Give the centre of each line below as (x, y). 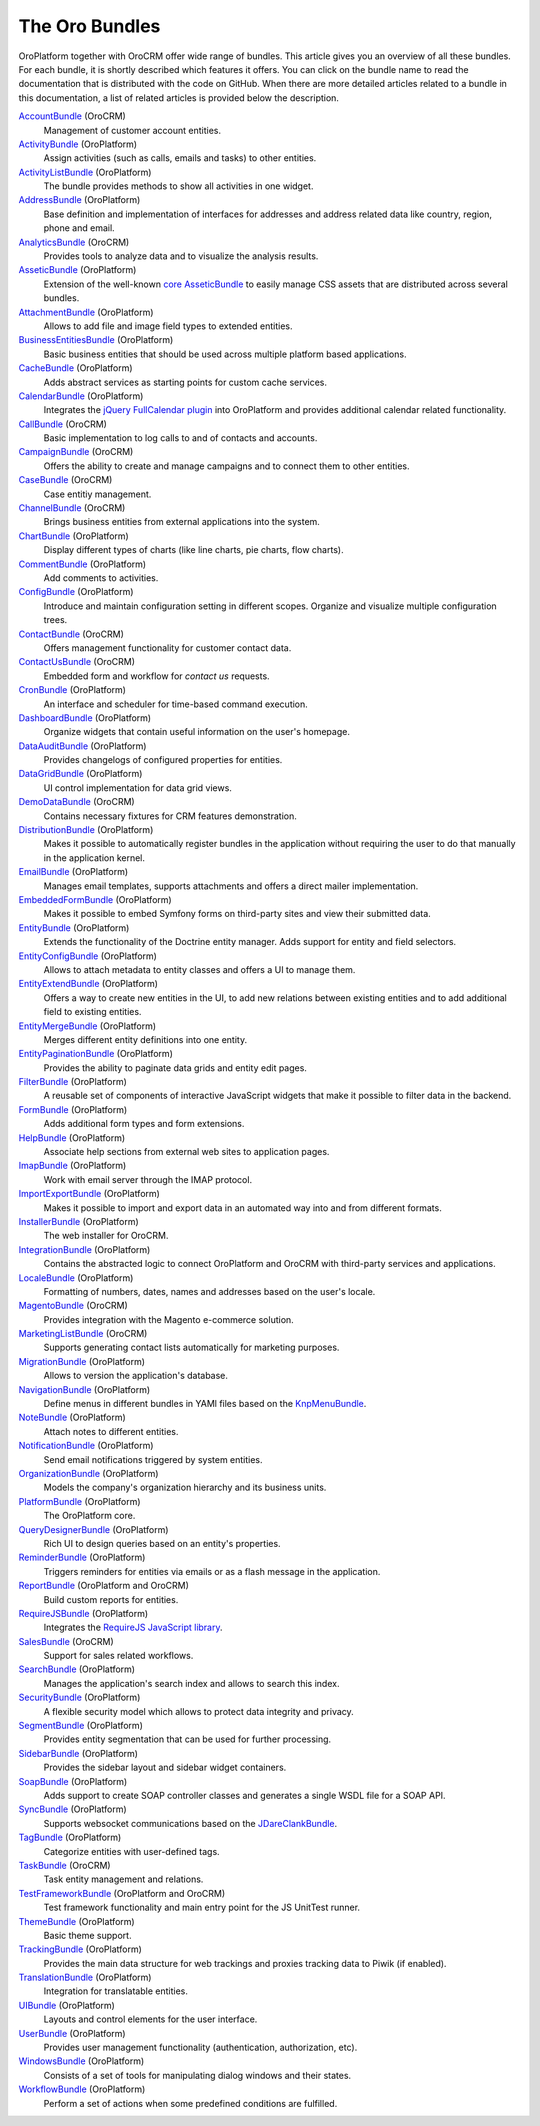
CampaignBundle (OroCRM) (76, 452)
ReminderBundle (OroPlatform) (82, 1557)
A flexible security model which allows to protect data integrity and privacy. (198, 1711)
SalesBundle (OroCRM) (66, 1641)
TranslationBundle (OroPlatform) (85, 1977)
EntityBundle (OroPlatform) (74, 927)
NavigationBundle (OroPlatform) (84, 1389)
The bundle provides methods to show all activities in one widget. (178, 186)
